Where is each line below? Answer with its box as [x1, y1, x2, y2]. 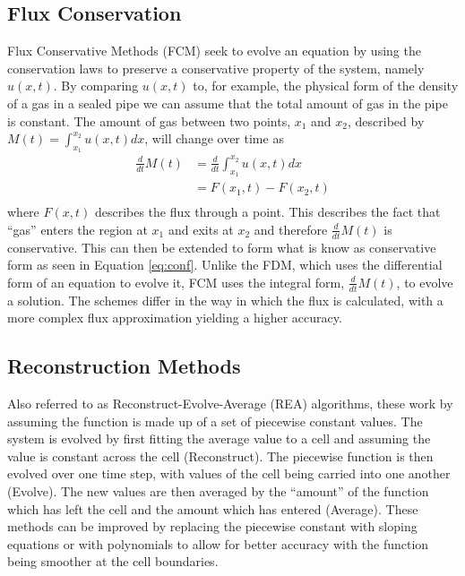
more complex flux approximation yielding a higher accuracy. [7, 308, 342, 327]
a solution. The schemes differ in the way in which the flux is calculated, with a [7, 290, 443, 309]
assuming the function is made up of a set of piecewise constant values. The [7, 411, 423, 430]
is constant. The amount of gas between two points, [7, 111, 291, 130]
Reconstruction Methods [7, 352, 241, 380]
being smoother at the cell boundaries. [7, 552, 219, 571]
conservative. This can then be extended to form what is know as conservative [7, 237, 436, 256]
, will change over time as [144, 129, 284, 148]
